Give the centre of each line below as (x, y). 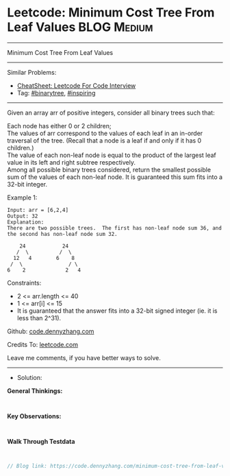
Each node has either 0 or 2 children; (59, 126)
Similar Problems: (32, 72)
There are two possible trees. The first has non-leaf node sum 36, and (115, 228)
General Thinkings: (35, 391)
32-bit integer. (27, 184)
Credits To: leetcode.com (43, 344)
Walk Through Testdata (41, 441)
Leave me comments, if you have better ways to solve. (84, 357)
